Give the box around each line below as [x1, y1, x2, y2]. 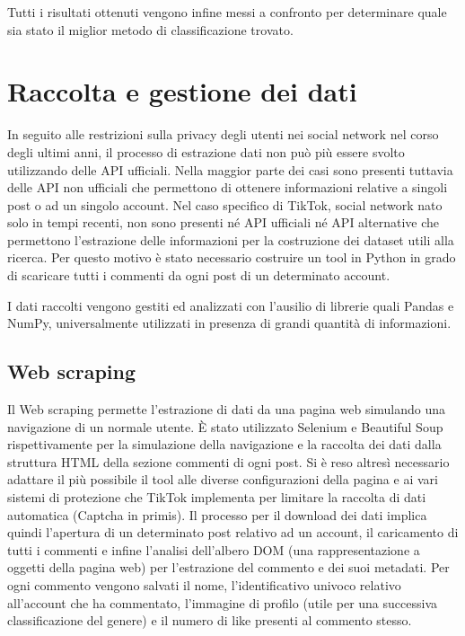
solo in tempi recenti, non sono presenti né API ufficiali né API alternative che [7, 213, 439, 232]
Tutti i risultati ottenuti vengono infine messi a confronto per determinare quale [7, 3, 447, 21]
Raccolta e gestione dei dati [7, 73, 357, 110]
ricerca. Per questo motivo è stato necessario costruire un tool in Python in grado [7, 248, 456, 267]
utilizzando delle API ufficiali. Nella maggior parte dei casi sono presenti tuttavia [7, 160, 453, 179]
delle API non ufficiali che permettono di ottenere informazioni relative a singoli [7, 178, 448, 197]
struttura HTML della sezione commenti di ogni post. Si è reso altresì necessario [7, 452, 450, 471]
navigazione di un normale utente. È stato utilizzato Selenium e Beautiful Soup [7, 417, 443, 436]
